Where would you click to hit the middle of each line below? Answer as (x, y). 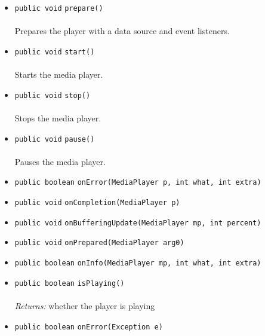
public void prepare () (59, 8)
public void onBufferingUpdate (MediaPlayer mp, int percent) (138, 223)
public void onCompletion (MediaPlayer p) (97, 203)
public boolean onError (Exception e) (89, 327)
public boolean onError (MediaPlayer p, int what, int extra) (138, 183)
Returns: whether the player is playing (85, 305)
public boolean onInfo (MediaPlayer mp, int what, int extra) (138, 263)
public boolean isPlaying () (70, 283)
